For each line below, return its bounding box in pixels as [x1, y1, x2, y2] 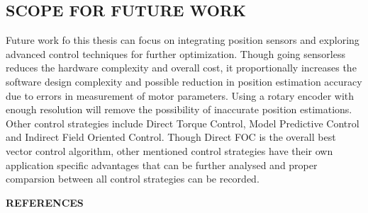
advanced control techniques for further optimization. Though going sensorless [6, 46, 345, 61]
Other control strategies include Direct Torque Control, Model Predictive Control [6, 115, 359, 130]
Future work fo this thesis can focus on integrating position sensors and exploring [6, 33, 359, 47]
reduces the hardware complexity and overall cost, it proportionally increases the [6, 60, 357, 75]
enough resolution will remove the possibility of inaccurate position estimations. [6, 102, 352, 117]
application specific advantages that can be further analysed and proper [6, 157, 318, 172]
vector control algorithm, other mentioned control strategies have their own [6, 143, 333, 158]
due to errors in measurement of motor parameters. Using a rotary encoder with [6, 88, 355, 103]
